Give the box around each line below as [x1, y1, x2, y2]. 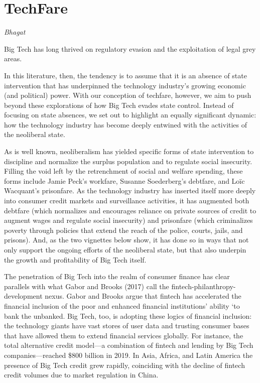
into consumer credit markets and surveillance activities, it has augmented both [4, 195, 249, 206]
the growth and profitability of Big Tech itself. [4, 254, 147, 265]
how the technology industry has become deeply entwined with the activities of [4, 119, 247, 130]
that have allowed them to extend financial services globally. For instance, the [4, 330, 243, 340]
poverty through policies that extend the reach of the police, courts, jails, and [4, 224, 243, 235]
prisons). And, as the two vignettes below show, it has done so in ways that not [4, 234, 249, 245]
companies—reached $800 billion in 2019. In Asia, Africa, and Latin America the [4, 349, 253, 360]
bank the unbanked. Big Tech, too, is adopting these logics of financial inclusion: [4, 310, 252, 321]
